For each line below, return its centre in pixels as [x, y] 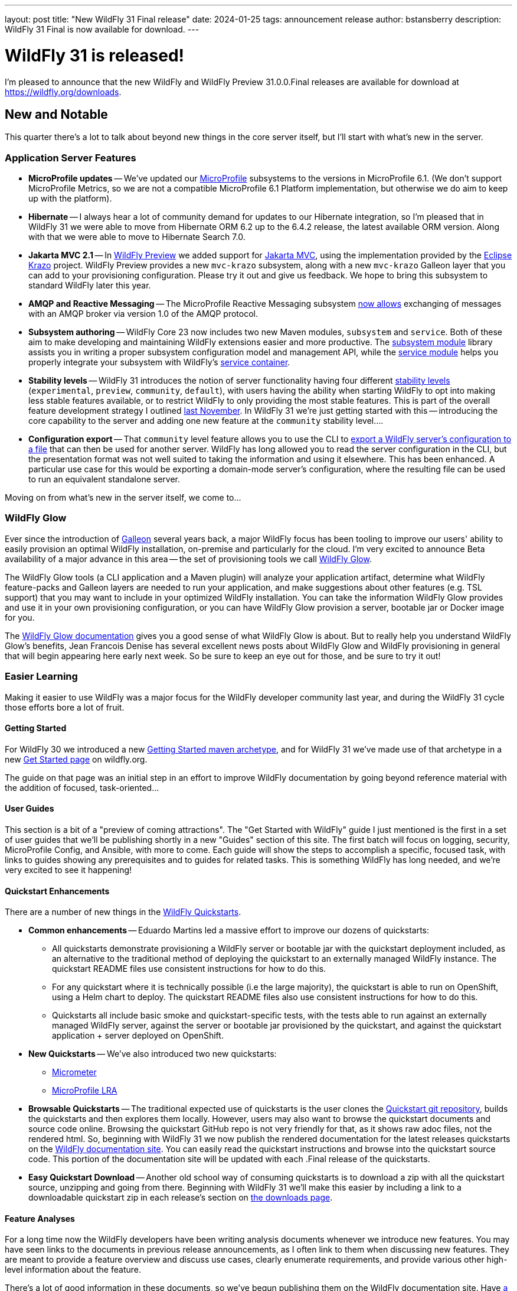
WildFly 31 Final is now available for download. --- [102, 29]
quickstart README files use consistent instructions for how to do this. [189, 969]
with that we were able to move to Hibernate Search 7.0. [137, 237]
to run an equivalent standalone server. [104, 479]
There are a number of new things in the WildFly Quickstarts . [123, 912]
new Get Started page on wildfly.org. [76, 759]
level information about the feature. [73, 1270]
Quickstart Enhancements [57, 891]
